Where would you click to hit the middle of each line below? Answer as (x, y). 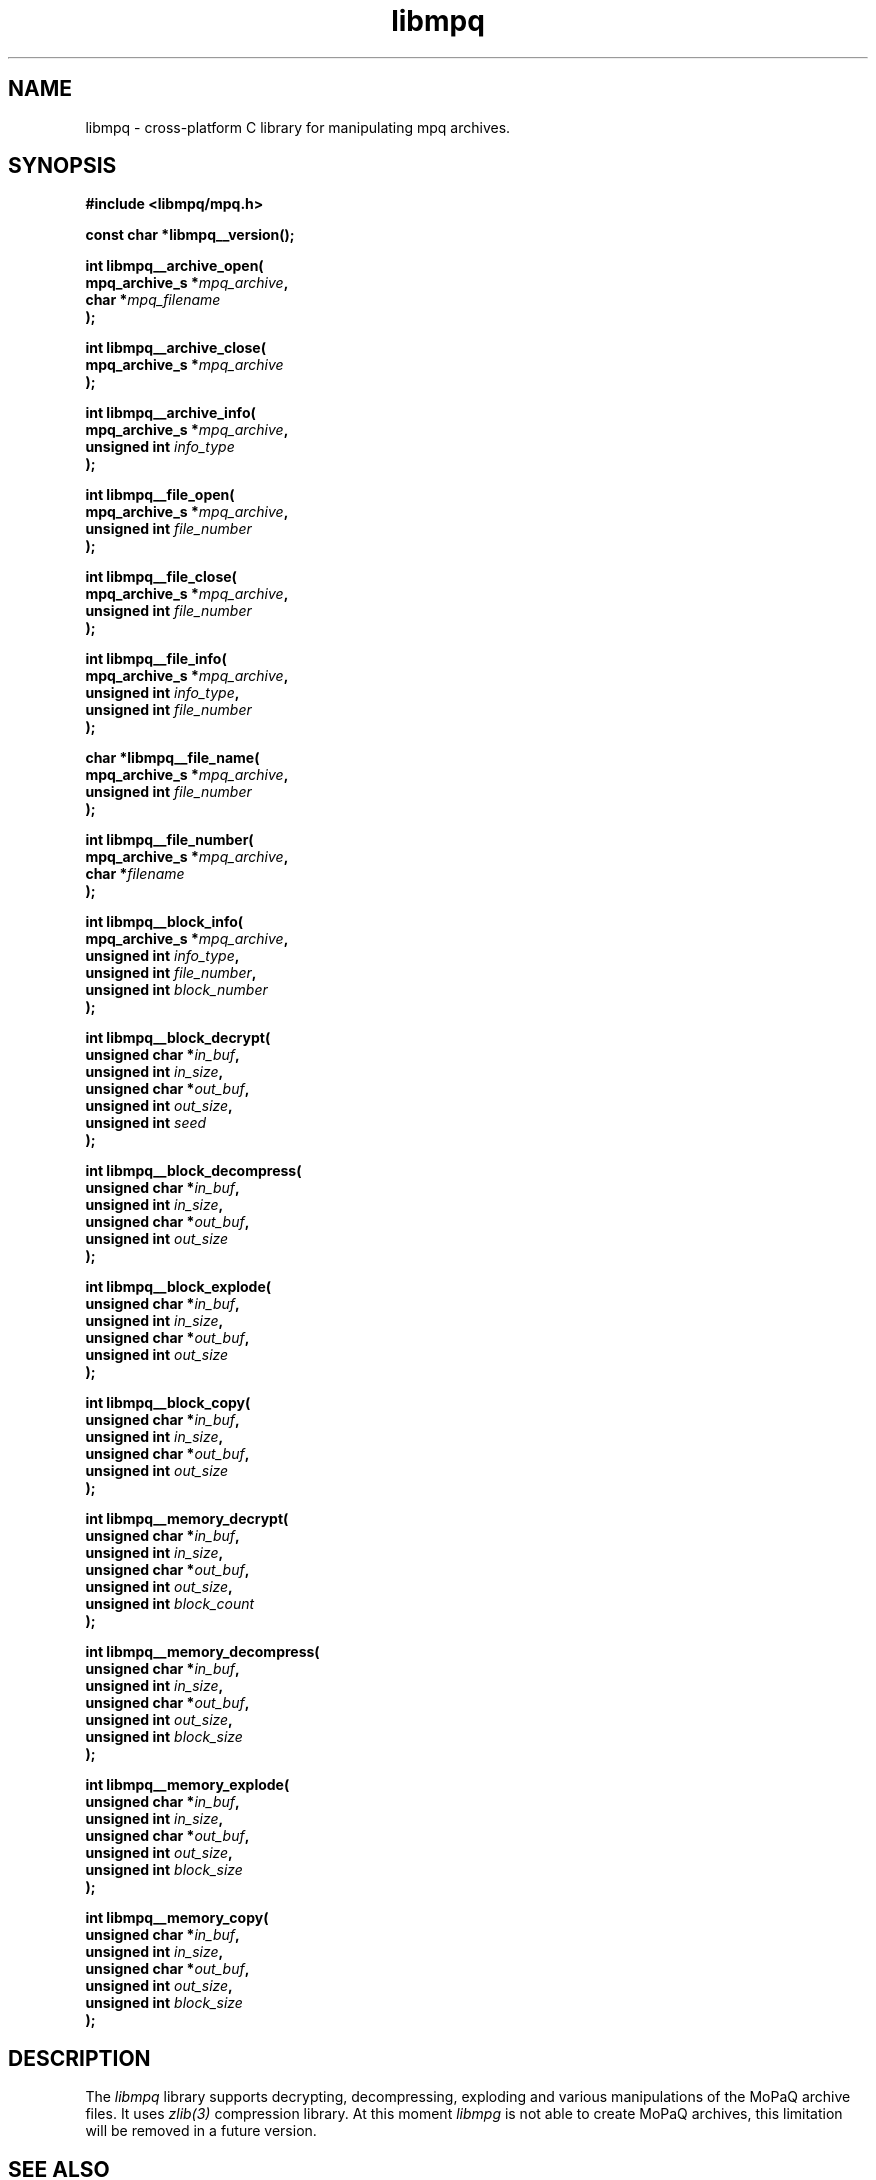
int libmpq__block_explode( (178, 1287)
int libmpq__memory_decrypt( (187, 1519)
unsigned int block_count (170, 1604)
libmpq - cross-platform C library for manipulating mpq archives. (298, 127)
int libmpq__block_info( (164, 922)
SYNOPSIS (62, 166)
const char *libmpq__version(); (190, 235)
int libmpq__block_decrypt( (178, 1038)
